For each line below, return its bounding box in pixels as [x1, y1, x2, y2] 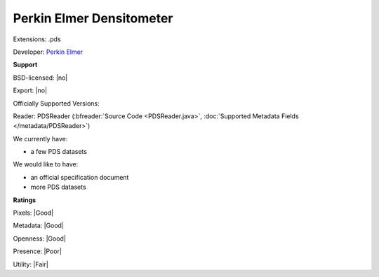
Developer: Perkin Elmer [13, 48, 84, 56]
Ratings [13, 196, 36, 204]
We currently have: [13, 134, 68, 143]
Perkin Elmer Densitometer [13, 10, 173, 26]
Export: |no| [13, 86, 48, 94]
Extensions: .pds [13, 35, 61, 43]
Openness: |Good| [13, 234, 67, 243]
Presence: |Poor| [13, 247, 62, 255]
